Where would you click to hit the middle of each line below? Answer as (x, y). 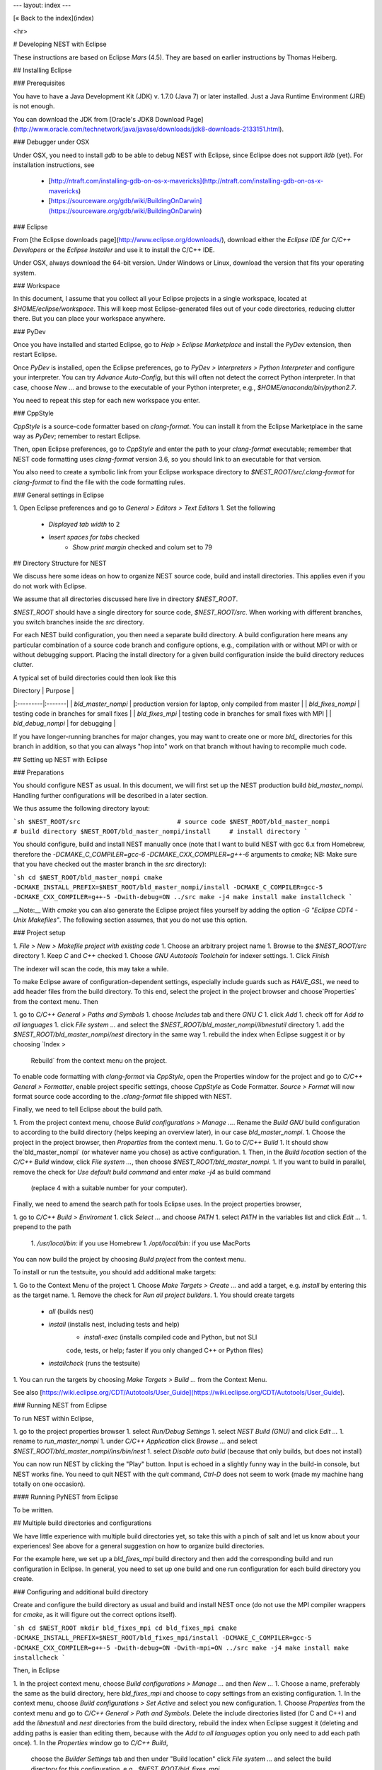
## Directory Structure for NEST (60, 563)
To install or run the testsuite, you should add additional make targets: (115, 1272)
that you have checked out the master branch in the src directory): (110, 864)
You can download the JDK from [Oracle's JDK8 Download (99, 119)
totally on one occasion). (49, 1484)
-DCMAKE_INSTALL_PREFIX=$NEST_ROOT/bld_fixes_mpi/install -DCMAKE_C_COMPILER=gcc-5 (162, 1638)
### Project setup (39, 933)
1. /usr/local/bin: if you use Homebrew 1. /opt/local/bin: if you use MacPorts (140, 1243)
